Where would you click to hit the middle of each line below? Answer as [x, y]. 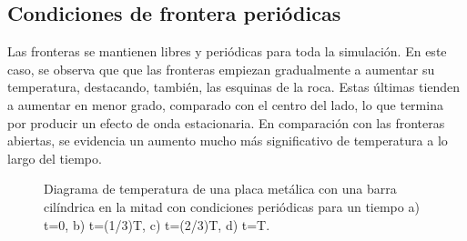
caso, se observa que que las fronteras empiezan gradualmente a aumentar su [221, 69]
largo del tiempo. [55, 158]
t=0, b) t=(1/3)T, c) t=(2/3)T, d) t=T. [157, 224]
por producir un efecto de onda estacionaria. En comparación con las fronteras [226, 122]
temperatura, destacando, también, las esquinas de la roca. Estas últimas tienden [234, 87]
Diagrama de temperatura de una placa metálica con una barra [220, 189]
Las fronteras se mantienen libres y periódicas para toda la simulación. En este [227, 51]
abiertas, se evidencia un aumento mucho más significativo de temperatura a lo [228, 141]
